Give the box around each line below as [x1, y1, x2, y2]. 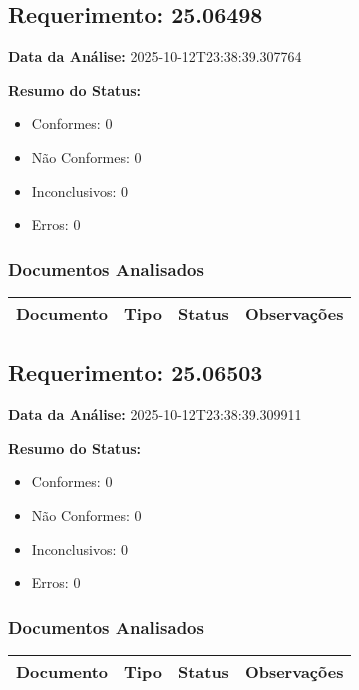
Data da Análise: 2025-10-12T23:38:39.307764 [8, 46, 302, 67]
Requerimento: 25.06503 [8, 357, 263, 388]
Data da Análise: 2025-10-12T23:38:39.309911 [8, 404, 302, 425]
